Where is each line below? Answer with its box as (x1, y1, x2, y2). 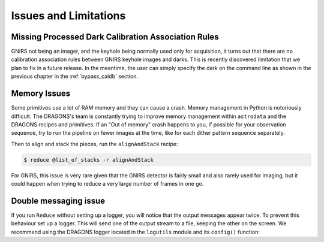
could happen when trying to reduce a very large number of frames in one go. (11, 180, 204, 187)
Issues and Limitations (11, 9, 126, 22)
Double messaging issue (11, 195, 105, 206)
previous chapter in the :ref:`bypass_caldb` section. (11, 72, 138, 80)
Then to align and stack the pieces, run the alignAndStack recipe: (11, 140, 178, 147)
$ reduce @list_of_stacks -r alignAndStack (23, 156, 154, 163)
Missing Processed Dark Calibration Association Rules (11, 32, 219, 42)
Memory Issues (11, 89, 71, 99)
